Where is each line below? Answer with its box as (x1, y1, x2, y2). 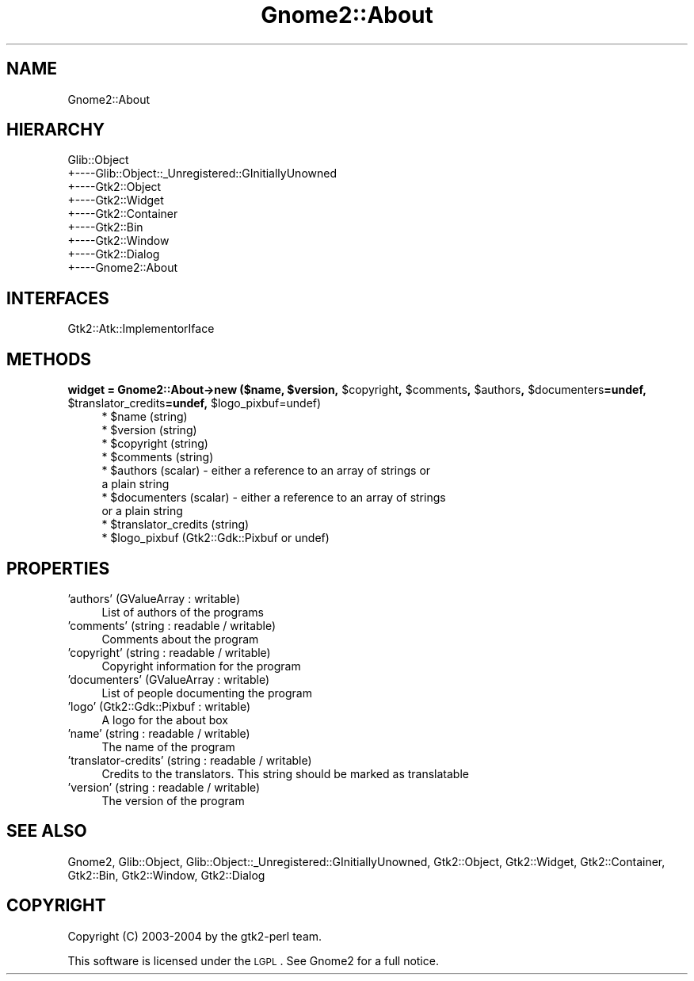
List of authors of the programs (101, 605, 264, 619)
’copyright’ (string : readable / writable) (67, 645, 271, 659)
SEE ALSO (6, 821, 87, 842)
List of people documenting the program (101, 685, 312, 700)
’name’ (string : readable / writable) (67, 726, 250, 740)
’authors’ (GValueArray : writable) (67, 591, 240, 605)
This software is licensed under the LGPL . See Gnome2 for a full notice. (67, 953, 439, 968)
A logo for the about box (101, 712, 228, 727)
